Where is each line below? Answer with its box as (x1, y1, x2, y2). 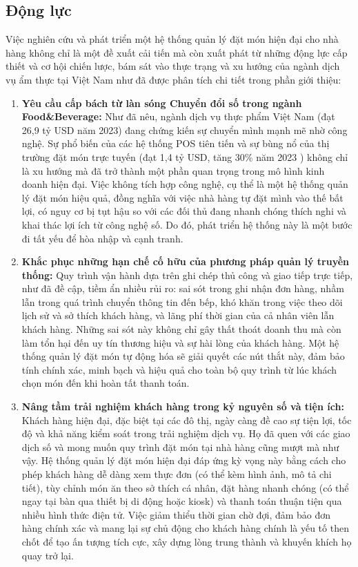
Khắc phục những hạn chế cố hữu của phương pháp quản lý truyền (21, 254, 350, 269)
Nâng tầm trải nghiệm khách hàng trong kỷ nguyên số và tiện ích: (21, 399, 344, 414)
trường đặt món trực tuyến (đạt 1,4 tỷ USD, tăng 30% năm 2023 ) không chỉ (21, 149, 348, 164)
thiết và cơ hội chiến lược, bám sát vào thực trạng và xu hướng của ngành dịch (6, 59, 340, 73)
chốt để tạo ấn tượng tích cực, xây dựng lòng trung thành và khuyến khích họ (21, 534, 352, 548)
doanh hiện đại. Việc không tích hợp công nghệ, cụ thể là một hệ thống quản (21, 177, 348, 191)
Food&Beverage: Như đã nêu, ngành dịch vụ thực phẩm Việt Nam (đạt (21, 109, 335, 124)
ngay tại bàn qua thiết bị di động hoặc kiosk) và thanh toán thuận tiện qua (21, 494, 342, 508)
